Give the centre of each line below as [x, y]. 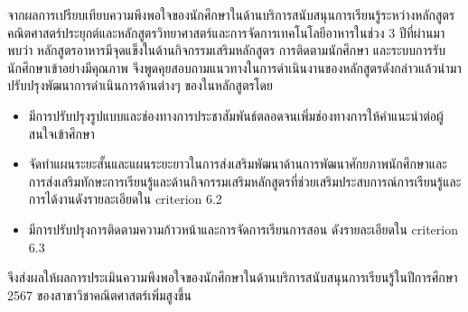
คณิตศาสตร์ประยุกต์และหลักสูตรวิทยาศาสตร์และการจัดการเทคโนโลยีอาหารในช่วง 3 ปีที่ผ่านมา [226, 32]
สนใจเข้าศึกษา [61, 133]
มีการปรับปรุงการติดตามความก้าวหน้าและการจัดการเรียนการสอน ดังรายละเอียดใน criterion [243, 229]
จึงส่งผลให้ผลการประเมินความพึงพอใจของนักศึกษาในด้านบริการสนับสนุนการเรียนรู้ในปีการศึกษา [233, 277]
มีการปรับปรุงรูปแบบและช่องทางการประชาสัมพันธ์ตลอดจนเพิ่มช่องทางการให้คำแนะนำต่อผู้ [236, 115]
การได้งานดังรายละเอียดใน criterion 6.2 [125, 199]
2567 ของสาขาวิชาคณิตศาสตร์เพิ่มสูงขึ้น [99, 294]
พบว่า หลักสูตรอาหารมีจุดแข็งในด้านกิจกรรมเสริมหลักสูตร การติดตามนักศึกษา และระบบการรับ [226, 50]
